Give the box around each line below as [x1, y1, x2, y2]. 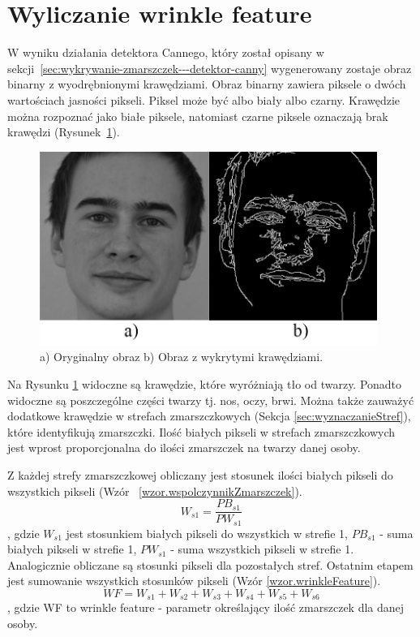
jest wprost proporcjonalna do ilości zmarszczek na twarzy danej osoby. [7, 439, 361, 456]
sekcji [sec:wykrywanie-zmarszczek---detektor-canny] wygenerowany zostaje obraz [7, 59, 412, 76]
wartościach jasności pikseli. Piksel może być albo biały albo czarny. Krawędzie [7, 91, 401, 108]
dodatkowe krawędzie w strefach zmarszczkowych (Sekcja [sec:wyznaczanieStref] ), [7, 407, 411, 424]
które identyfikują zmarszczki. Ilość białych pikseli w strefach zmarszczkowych [7, 423, 396, 440]
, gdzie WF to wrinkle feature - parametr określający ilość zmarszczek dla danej [7, 599, 405, 616]
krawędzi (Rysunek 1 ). [7, 123, 120, 140]
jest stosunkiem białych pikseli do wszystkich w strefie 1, [66, 524, 348, 541]
